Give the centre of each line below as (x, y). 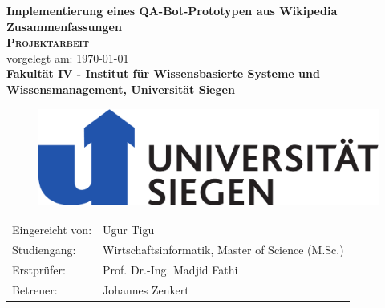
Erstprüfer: (39, 270)
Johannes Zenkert (146, 289)
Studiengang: (44, 250)
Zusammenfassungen (64, 26)
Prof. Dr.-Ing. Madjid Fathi (170, 270)
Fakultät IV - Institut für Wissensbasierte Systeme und (163, 73)
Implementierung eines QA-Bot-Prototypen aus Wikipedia (172, 10)
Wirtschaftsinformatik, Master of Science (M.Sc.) (223, 250)
